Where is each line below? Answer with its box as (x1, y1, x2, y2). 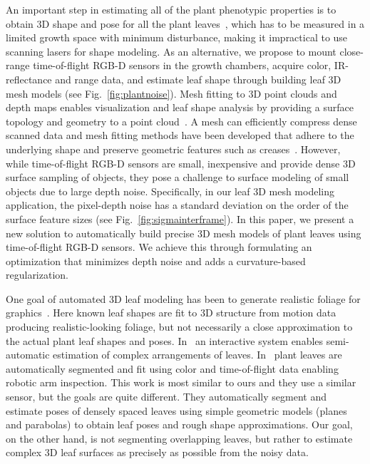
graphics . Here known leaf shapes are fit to (6, 305, 197, 320)
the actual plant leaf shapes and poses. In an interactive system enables (6, 333, 324, 348)
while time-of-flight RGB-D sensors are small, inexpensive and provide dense (6, 155, 340, 170)
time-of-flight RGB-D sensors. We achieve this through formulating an (6, 239, 312, 254)
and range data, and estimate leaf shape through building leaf (55, 71, 325, 86)
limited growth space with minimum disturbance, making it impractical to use (6, 30, 348, 45)
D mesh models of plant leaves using (202, 225, 361, 240)
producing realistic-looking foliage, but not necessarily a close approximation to (6, 319, 353, 334)
